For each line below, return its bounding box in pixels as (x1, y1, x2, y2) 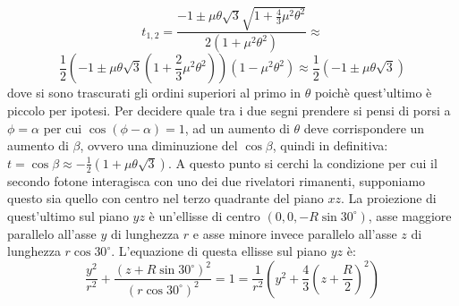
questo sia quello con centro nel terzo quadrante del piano (7, 189, 324, 208)
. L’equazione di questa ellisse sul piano (111, 242, 327, 260)
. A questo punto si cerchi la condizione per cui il (167, 153, 438, 172)
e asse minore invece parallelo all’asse (192, 224, 397, 242)
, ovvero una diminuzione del (80, 136, 238, 155)
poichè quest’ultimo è (314, 83, 432, 102)
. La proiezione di (340, 189, 437, 208)
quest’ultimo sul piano (7, 206, 129, 225)
